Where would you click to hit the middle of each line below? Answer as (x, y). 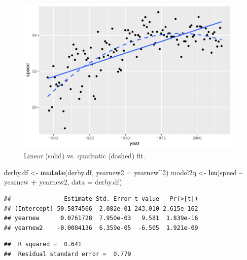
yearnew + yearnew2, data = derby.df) (63, 182)
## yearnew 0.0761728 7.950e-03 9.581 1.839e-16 (101, 218)
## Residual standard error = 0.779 (68, 254)
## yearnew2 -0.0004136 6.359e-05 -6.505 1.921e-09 (101, 228)
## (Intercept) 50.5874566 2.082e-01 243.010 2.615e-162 (101, 208)
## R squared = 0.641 (43, 244)
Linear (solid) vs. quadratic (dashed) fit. (85, 156)
